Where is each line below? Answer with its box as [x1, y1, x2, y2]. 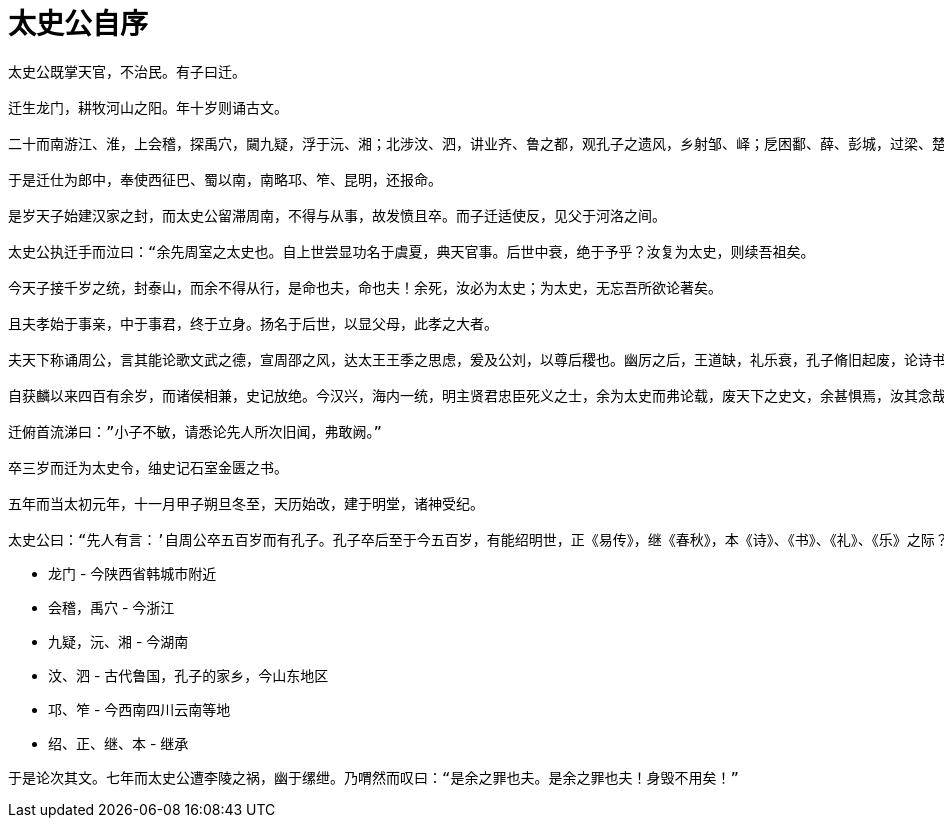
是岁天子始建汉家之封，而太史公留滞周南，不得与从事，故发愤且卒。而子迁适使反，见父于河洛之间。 [8, 207, 666, 224]
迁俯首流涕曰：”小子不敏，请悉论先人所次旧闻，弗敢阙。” [8, 423, 382, 440]
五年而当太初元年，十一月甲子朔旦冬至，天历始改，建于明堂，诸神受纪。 [8, 495, 484, 512]
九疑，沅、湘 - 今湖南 [48, 632, 189, 650]
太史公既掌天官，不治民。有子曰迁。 [8, 63, 246, 80]
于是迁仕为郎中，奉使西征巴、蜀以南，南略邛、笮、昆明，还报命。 [8, 171, 442, 188]
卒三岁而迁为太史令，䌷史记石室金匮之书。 [8, 459, 288, 476]
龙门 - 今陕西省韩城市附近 [48, 564, 217, 582]
